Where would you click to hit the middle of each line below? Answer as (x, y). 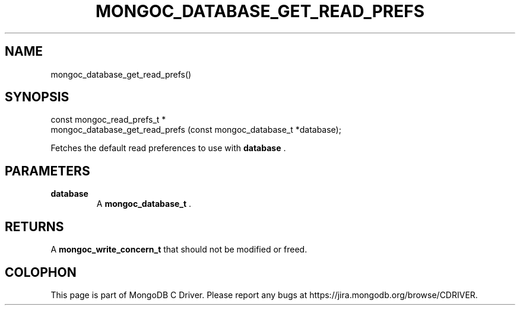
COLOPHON (41, 272)
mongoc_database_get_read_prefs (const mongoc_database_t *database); (196, 130)
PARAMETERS (47, 171)
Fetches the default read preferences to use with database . (168, 148)
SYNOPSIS (37, 97)
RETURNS (34, 226)
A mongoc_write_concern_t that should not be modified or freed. (179, 250)
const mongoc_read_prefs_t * (108, 120)
